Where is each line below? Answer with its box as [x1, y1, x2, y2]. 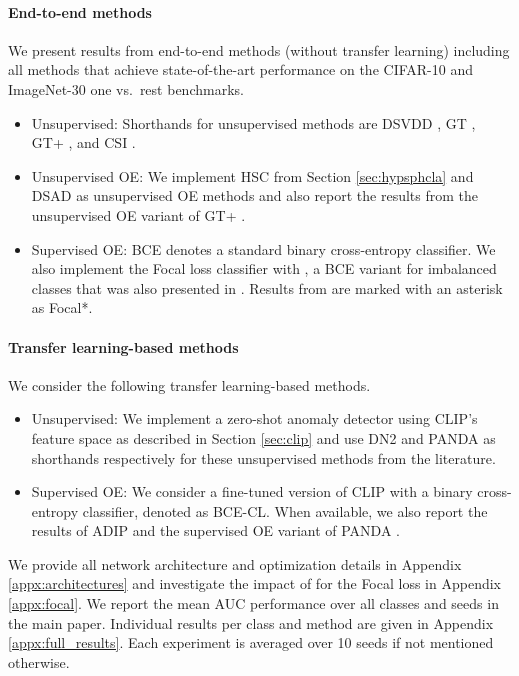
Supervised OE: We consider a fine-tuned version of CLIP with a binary [31, 481, 473, 502]
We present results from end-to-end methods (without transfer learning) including [8, 39, 510, 60]
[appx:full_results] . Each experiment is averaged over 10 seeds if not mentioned [8, 632, 494, 653]
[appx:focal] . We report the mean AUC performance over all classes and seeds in [8, 593, 499, 614]
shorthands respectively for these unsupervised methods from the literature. [31, 447, 496, 468]
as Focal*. [31, 297, 93, 318]
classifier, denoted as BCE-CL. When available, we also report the [82, 500, 488, 521]
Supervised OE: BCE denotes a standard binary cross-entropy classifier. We [31, 238, 496, 259]
